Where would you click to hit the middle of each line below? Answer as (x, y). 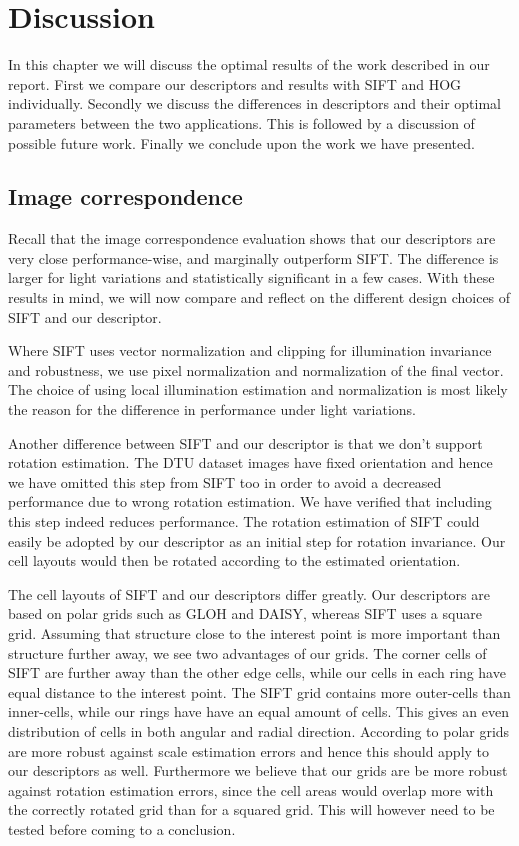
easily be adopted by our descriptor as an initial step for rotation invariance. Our (257, 540)
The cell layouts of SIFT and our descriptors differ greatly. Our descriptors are (249, 593)
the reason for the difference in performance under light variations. (212, 409)
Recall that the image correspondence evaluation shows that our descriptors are (252, 238)
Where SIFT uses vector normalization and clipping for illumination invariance (250, 350)
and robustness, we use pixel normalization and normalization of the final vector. (256, 369)
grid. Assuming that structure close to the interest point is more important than (254, 632)
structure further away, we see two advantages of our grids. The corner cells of (247, 652)
